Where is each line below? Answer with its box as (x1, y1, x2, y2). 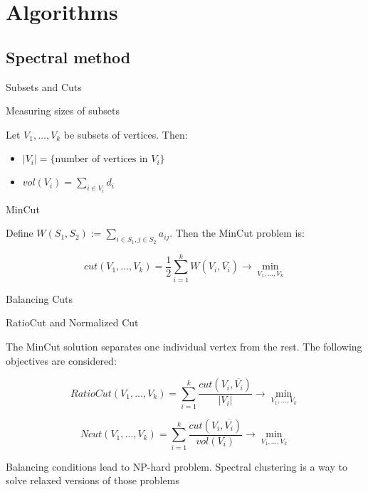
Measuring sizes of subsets (6, 103, 120, 118)
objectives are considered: (6, 353, 117, 368)
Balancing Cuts (6, 291, 73, 306)
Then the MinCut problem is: (175, 225, 305, 240)
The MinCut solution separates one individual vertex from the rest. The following (6, 338, 362, 353)
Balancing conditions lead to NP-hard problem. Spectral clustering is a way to (6, 459, 347, 474)
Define (6, 225, 33, 240)
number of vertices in (55, 154, 148, 165)
